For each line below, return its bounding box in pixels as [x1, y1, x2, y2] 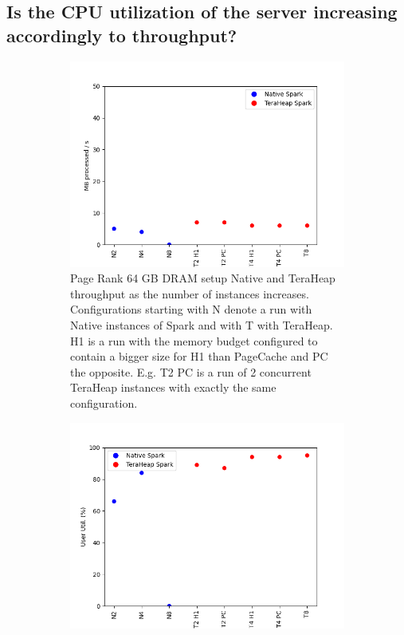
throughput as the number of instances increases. [70, 285, 309, 302]
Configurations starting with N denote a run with [70, 301, 312, 317]
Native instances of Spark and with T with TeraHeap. [70, 316, 333, 333]
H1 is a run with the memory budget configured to [70, 332, 318, 349]
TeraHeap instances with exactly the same [70, 379, 277, 396]
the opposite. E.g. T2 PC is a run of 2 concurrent [70, 363, 312, 380]
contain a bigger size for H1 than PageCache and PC [70, 348, 328, 365]
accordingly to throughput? [6, 22, 237, 47]
